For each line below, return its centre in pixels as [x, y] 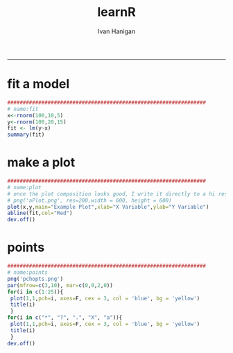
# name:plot [24, 187]
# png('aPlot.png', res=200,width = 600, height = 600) [89, 200]
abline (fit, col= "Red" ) [40, 213]
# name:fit [23, 109]
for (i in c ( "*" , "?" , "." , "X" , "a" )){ [65, 318]
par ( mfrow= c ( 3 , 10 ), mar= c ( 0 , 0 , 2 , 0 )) [60, 285]
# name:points [28, 273]
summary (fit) [26, 135]
